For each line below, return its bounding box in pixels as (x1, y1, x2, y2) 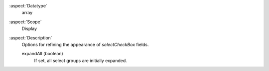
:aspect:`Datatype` (9, 3, 47, 8)
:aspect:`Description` (9, 35, 52, 40)
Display (21, 26, 37, 32)
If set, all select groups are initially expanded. (34, 57, 127, 64)
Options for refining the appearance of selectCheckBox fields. (21, 41, 149, 47)
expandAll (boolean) (21, 51, 63, 57)
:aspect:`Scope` (9, 19, 42, 25)
